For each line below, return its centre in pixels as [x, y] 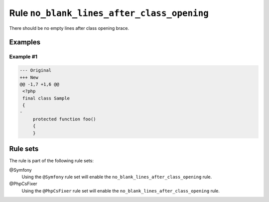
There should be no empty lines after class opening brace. [69, 28]
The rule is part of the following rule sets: [52, 161]
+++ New [29, 77]
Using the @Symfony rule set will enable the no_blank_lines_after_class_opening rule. [117, 177]
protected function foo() [65, 119]
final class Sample [46, 98]
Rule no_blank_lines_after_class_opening [109, 13]
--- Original [36, 70]
